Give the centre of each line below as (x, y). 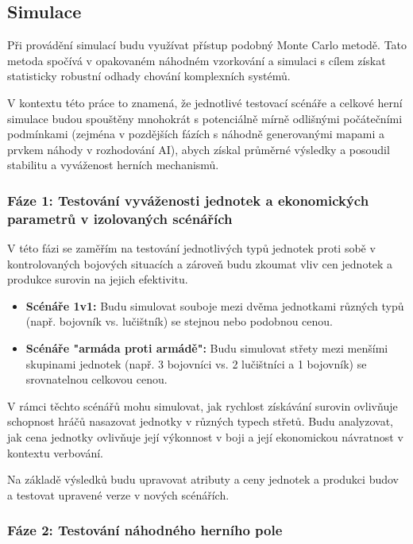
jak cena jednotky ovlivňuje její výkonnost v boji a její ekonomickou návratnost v (205, 437)
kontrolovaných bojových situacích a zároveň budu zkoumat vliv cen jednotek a (200, 263)
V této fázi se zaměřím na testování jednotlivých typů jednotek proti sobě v (191, 248)
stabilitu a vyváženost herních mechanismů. (113, 165)
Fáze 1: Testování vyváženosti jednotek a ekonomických (188, 200)
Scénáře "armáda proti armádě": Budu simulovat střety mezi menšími (207, 348)
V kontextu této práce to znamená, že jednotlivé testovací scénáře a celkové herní (205, 102)
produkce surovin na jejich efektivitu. (98, 279)
